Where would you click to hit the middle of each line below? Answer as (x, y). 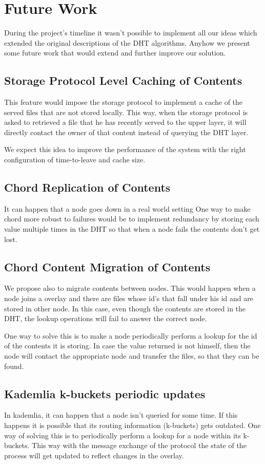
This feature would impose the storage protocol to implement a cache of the (124, 102)
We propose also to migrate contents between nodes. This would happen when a (130, 288)
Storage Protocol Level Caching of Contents (123, 80)
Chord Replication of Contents (87, 187)
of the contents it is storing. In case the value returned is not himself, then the (127, 346)
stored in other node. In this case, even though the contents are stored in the (125, 308)
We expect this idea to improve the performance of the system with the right (125, 149)
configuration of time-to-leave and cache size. (75, 160)
